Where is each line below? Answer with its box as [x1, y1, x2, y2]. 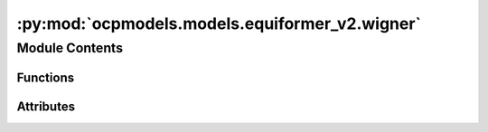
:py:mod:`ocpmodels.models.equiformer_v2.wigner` [16, 14, 422, 33]
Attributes [16, 99, 76, 114]
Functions [16, 70, 75, 85]
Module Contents [16, 40, 124, 56]
